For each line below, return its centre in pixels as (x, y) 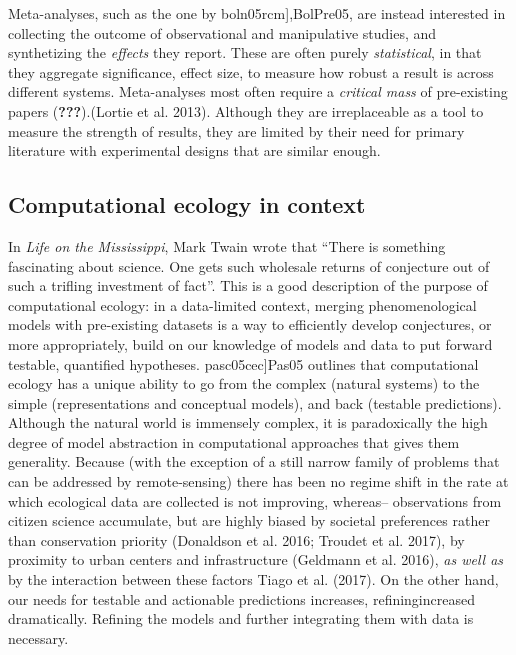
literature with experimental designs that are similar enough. (194, 150)
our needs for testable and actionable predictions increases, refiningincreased (241, 598)
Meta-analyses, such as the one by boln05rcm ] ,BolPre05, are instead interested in (257, 13)
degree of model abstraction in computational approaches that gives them (234, 441)
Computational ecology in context (187, 204)
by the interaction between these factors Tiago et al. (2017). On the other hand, (253, 579)
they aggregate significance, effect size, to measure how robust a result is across (251, 71)
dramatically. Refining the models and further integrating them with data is (241, 618)
